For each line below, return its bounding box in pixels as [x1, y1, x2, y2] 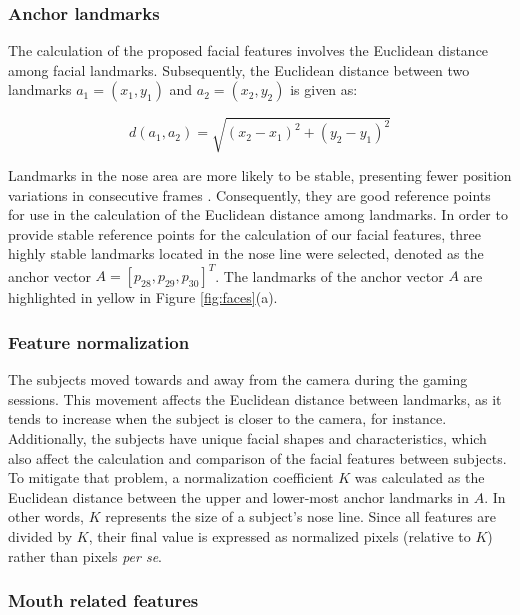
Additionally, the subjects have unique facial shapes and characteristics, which [8, 428, 487, 449]
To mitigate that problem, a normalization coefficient [8, 467, 334, 488]
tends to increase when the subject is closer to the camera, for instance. [8, 408, 447, 429]
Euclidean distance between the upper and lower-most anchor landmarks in [8, 486, 470, 507]
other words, [8, 506, 84, 527]
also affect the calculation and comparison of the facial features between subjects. [8, 447, 507, 468]
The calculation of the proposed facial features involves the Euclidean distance [8, 40, 489, 61]
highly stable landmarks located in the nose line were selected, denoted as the [8, 243, 484, 264]
